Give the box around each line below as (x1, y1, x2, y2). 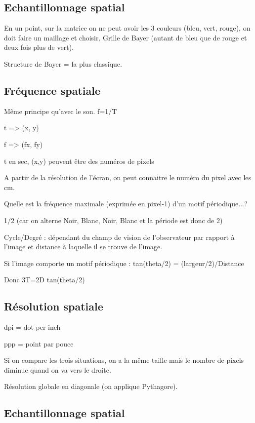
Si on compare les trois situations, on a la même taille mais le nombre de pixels (4, 355, 244, 365)
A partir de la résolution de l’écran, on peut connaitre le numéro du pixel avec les (4, 172, 252, 183)
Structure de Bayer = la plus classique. (4, 58, 122, 69)
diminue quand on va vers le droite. (4, 364, 111, 375)
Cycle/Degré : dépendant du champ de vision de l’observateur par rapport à (4, 231, 235, 242)
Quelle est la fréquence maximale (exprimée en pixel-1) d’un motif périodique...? (4, 198, 248, 209)
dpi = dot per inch (4, 322, 61, 332)
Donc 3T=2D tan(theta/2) (4, 274, 85, 285)
